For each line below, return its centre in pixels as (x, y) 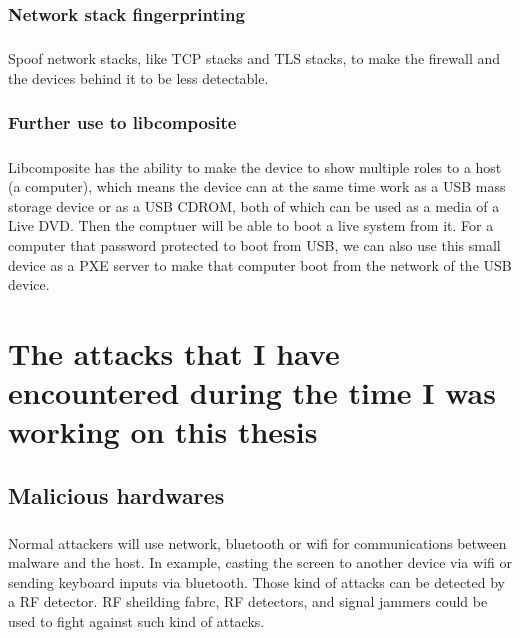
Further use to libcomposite (122, 122)
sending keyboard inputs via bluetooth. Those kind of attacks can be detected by (256, 581)
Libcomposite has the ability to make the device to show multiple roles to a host (255, 166)
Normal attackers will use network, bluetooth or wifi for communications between (257, 542)
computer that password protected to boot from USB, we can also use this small (254, 245)
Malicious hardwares (116, 494)
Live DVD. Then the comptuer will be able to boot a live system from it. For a (251, 225)
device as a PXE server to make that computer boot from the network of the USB (260, 264)
